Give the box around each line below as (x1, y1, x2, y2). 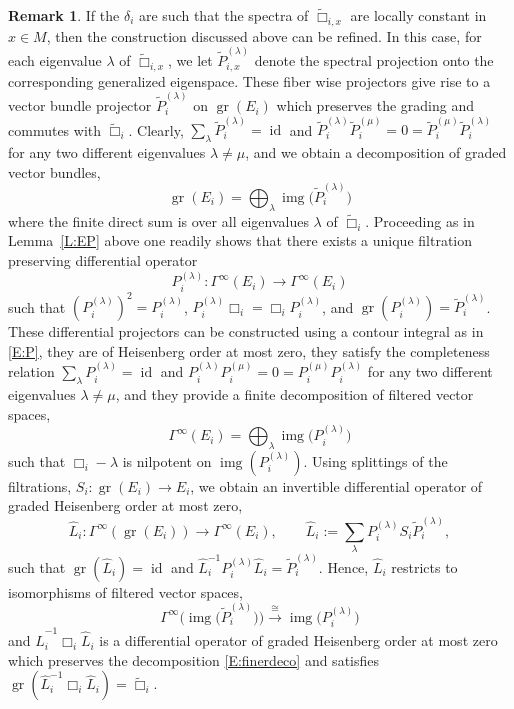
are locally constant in (350, 5, 487, 25)
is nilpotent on (122, 450, 212, 471)
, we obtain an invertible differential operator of (190, 475, 483, 496)
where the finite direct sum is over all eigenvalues (8, 210, 309, 231)
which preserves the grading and (276, 95, 474, 116)
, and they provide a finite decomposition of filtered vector (115, 384, 474, 405)
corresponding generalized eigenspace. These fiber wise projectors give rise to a (8, 70, 491, 91)
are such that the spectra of (138, 5, 309, 25)
